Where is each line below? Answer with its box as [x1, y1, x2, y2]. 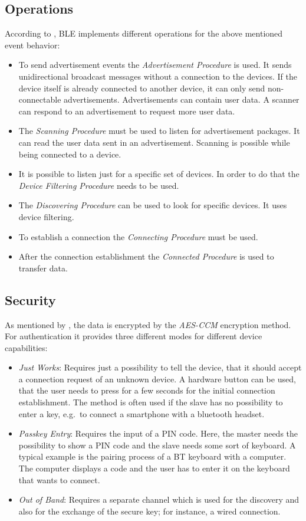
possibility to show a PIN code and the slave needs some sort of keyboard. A [18, 438, 296, 451]
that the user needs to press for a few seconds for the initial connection [18, 384, 275, 397]
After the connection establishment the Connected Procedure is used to [18, 250, 274, 263]
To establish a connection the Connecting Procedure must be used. [18, 230, 258, 243]
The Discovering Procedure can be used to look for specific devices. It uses [18, 199, 287, 211]
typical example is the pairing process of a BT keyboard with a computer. [18, 450, 287, 463]
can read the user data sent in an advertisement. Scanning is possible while [18, 136, 290, 148]
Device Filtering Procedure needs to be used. [18, 179, 179, 191]
